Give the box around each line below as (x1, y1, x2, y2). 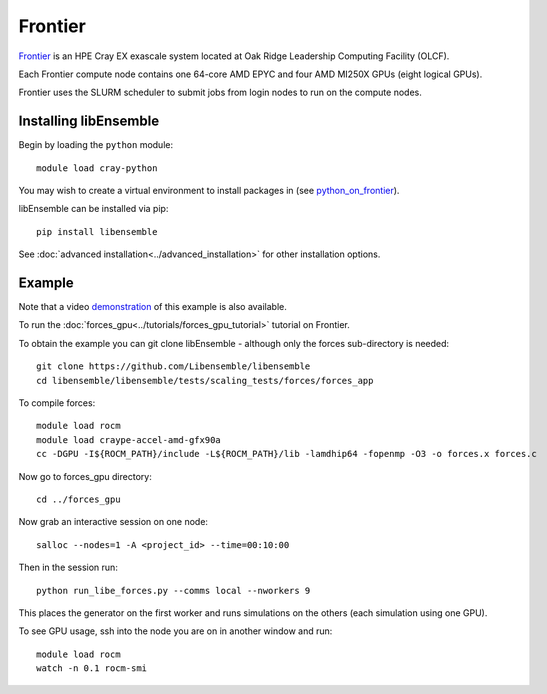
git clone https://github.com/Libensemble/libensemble (36, 361, 311, 372)
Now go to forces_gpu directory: (18, 470, 152, 482)
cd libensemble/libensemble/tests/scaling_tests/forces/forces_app (36, 375, 374, 386)
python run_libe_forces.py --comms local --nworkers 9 (36, 585, 311, 596)
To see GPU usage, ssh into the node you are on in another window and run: (18, 625, 333, 637)
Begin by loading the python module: (18, 139, 174, 151)
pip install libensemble (36, 226, 158, 237)
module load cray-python (36, 162, 158, 174)
